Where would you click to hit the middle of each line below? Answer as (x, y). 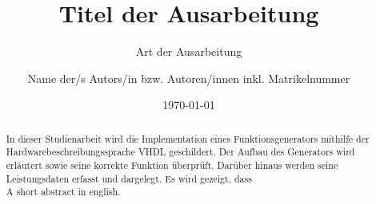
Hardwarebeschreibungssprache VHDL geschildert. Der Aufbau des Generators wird (180, 152)
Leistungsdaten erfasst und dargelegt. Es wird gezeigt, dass (129, 178)
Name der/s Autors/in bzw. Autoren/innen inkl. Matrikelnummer (189, 78)
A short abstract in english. (63, 192)
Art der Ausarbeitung (189, 51)
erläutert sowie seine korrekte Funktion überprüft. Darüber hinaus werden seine (172, 165)
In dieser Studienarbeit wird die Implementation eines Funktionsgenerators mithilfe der (188, 138)
